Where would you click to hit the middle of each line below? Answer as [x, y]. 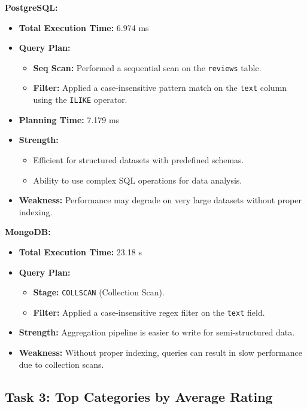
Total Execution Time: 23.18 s [80, 251]
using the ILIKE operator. [80, 100]
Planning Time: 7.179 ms [69, 119]
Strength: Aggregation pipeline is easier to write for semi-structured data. [157, 332]
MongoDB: [28, 232]
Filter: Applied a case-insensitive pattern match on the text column [160, 88]
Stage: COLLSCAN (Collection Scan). [99, 292]
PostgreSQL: [31, 7]
